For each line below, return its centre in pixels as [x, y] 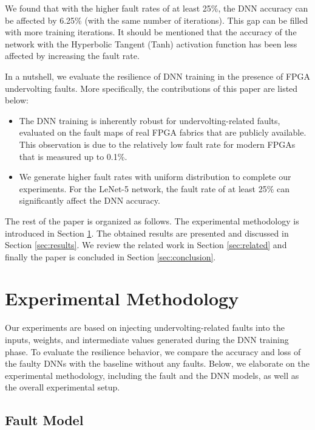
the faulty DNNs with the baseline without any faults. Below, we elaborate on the [157, 363]
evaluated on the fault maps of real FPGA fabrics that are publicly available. [163, 132]
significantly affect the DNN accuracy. [90, 200]
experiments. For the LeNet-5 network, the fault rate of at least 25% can [154, 188]
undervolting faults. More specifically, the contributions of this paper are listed [151, 88]
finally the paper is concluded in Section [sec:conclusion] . [110, 256]
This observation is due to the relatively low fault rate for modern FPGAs [157, 144]
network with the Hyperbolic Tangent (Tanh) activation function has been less [151, 43]
